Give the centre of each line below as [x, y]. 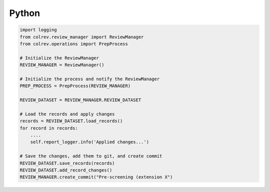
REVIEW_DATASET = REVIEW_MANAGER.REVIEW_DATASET [80, 100]
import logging [38, 30]
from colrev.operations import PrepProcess [74, 44]
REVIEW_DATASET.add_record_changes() [66, 170]
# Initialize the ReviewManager [59, 58]
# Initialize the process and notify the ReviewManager [90, 79]
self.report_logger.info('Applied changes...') [90, 142]
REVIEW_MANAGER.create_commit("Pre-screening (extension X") [96, 177]
